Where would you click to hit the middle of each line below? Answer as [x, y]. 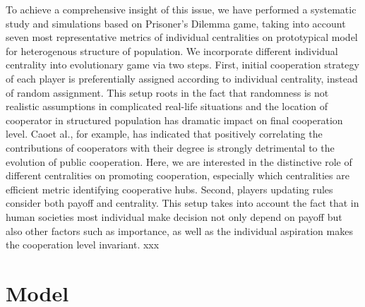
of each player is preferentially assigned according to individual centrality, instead [182, 78]
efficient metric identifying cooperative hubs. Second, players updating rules [169, 189]
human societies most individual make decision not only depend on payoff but [174, 216]
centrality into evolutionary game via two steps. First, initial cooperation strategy [182, 65]
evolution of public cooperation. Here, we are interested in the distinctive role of [179, 161]
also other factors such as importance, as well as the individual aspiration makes [179, 230]
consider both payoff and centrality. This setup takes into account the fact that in [182, 203]
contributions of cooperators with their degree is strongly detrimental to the [170, 147]
